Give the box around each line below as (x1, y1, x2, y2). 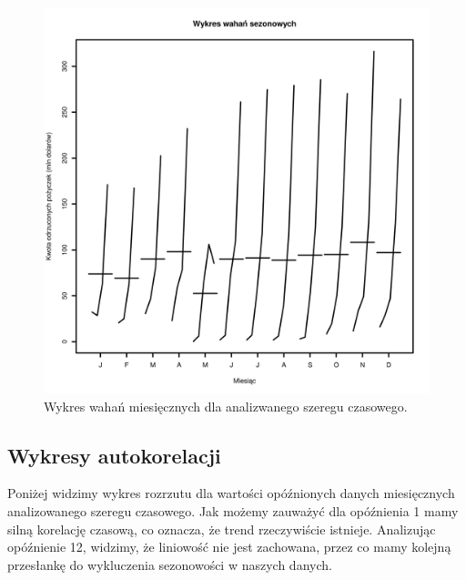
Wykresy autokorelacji (7, 441, 221, 469)
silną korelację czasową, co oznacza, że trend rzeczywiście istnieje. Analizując (7, 519, 436, 538)
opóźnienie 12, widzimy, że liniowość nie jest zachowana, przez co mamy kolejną (7, 537, 451, 556)
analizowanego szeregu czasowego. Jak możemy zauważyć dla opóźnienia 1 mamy (7, 501, 459, 520)
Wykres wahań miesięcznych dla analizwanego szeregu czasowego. (44, 396, 408, 415)
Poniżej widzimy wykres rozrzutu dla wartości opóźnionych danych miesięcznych (7, 483, 455, 503)
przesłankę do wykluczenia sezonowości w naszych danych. (7, 555, 332, 574)
